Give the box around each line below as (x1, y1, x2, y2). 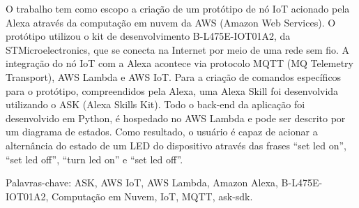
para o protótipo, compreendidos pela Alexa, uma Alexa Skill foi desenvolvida (6, 83, 339, 98)
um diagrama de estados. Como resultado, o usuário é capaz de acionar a (6, 124, 318, 139)
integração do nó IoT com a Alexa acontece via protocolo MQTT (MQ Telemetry (6, 56, 353, 70)
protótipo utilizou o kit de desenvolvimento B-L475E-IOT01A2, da (6, 29, 291, 43)
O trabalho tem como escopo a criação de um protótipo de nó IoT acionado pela (6, 1, 350, 15)
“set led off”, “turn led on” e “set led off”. (6, 151, 183, 166)
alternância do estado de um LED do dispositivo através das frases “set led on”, (6, 138, 346, 152)
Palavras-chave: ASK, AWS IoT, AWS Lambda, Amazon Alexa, (6, 175, 278, 190)
